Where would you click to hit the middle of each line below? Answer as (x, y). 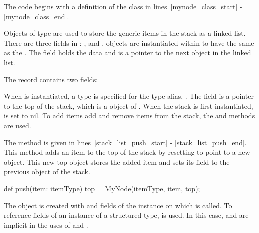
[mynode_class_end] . (37, 16)
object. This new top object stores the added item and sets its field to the (117, 161)
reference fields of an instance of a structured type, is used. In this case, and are (126, 215)
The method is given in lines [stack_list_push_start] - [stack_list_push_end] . (125, 142)
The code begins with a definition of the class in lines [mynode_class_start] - (123, 6)
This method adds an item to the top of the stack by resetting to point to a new (127, 152)
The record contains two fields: (51, 79)
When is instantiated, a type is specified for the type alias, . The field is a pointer (129, 96)
